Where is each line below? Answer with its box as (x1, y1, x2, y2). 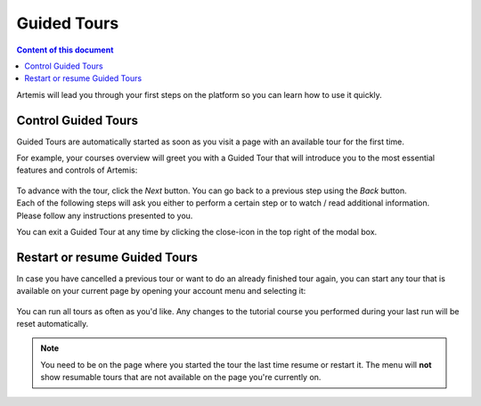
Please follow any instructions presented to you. (16, 210, 193, 221)
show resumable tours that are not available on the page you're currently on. (40, 372, 322, 383)
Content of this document (16, 45, 114, 55)
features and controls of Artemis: (16, 165, 138, 175)
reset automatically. (16, 319, 89, 329)
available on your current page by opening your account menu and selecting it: (16, 286, 306, 296)
